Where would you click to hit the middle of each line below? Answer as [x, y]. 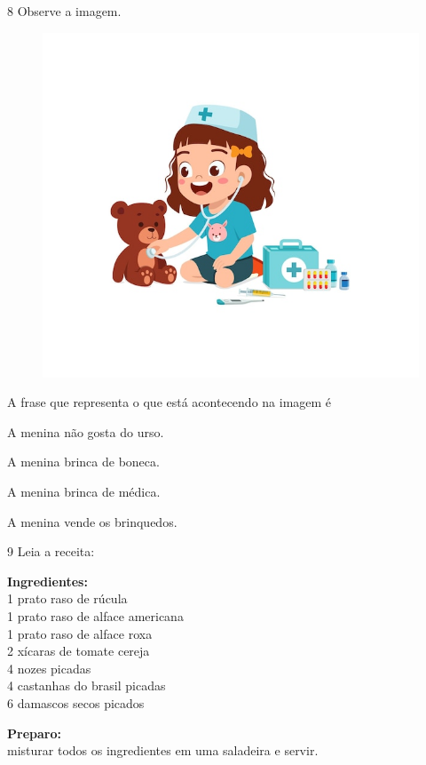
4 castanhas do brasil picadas [87, 685]
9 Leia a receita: [51, 551]
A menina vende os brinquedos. [92, 521]
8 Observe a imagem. [64, 11]
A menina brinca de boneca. [83, 462]
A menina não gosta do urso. [86, 431]
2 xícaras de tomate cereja [79, 651]
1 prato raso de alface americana [95, 616]
